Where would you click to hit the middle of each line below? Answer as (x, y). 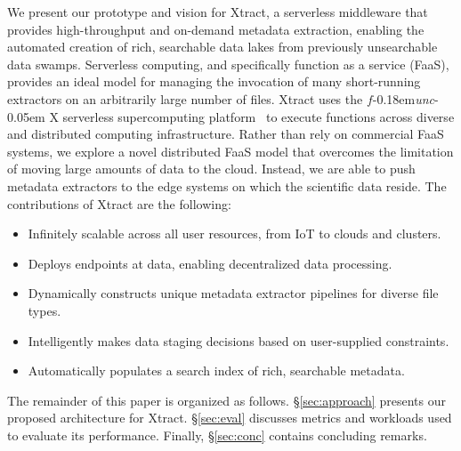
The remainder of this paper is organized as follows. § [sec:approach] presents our (226, 400)
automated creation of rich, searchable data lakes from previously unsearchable (222, 47)
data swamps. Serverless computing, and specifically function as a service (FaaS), (228, 64)
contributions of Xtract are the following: (119, 203)
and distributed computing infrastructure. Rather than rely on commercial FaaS (226, 134)
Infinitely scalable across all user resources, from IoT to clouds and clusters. (235, 234)
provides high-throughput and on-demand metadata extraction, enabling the (216, 29)
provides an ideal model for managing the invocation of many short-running (214, 81)
